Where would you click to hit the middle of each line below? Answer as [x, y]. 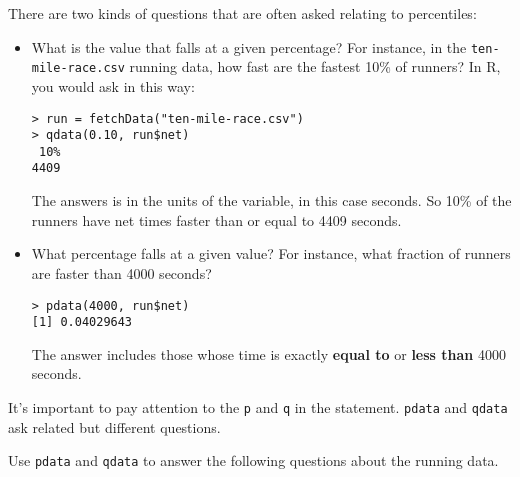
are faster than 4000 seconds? [121, 272]
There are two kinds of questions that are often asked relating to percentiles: [242, 13]
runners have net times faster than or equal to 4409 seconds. [216, 219]
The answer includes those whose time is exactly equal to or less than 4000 [268, 353]
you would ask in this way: [113, 85]
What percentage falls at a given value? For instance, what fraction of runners [271, 253]
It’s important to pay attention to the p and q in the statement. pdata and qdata [258, 407]
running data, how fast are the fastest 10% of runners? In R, [315, 66]
